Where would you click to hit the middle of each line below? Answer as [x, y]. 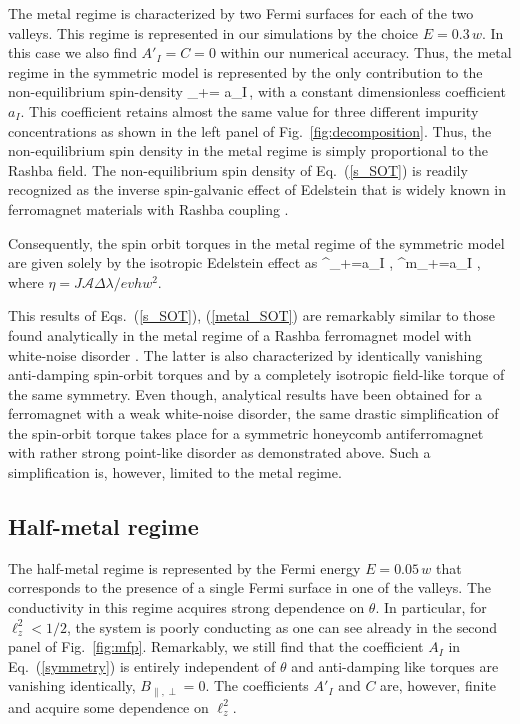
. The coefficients [257, 685]
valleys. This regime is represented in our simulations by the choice [213, 32]
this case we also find [72, 52]
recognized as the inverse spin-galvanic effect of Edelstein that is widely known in [257, 189]
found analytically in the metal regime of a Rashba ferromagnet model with [240, 334]
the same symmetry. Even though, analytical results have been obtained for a [245, 393]
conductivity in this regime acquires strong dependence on [186, 607]
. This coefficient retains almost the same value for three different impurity [249, 110]
